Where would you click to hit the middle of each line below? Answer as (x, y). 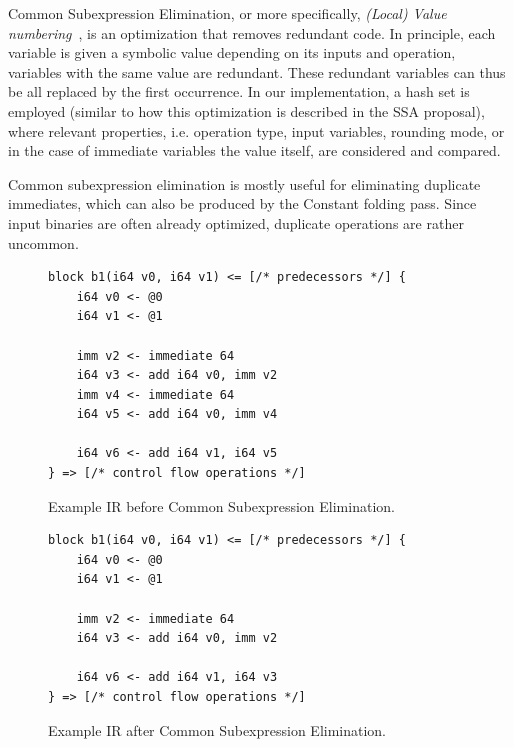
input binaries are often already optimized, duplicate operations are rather (236, 222)
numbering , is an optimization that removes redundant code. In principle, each (252, 32)
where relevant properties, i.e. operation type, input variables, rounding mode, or (256, 130)
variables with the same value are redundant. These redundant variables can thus (257, 71)
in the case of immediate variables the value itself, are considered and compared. (254, 150)
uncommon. (43, 242)
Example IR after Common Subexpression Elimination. (217, 729)
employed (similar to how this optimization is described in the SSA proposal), (246, 110)
